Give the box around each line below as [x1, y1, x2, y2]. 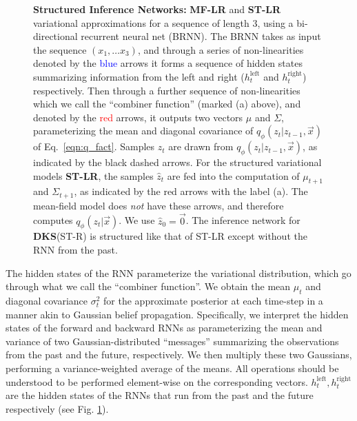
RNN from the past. [33, 242, 118, 256]
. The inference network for [185, 213, 300, 227]
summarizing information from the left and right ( [33, 69, 245, 83]
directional [33, 29, 78, 43]
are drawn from [168, 139, 234, 154]
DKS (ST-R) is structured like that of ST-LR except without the [33, 229, 307, 243]
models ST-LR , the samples [33, 168, 154, 183]
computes [33, 213, 73, 227]
